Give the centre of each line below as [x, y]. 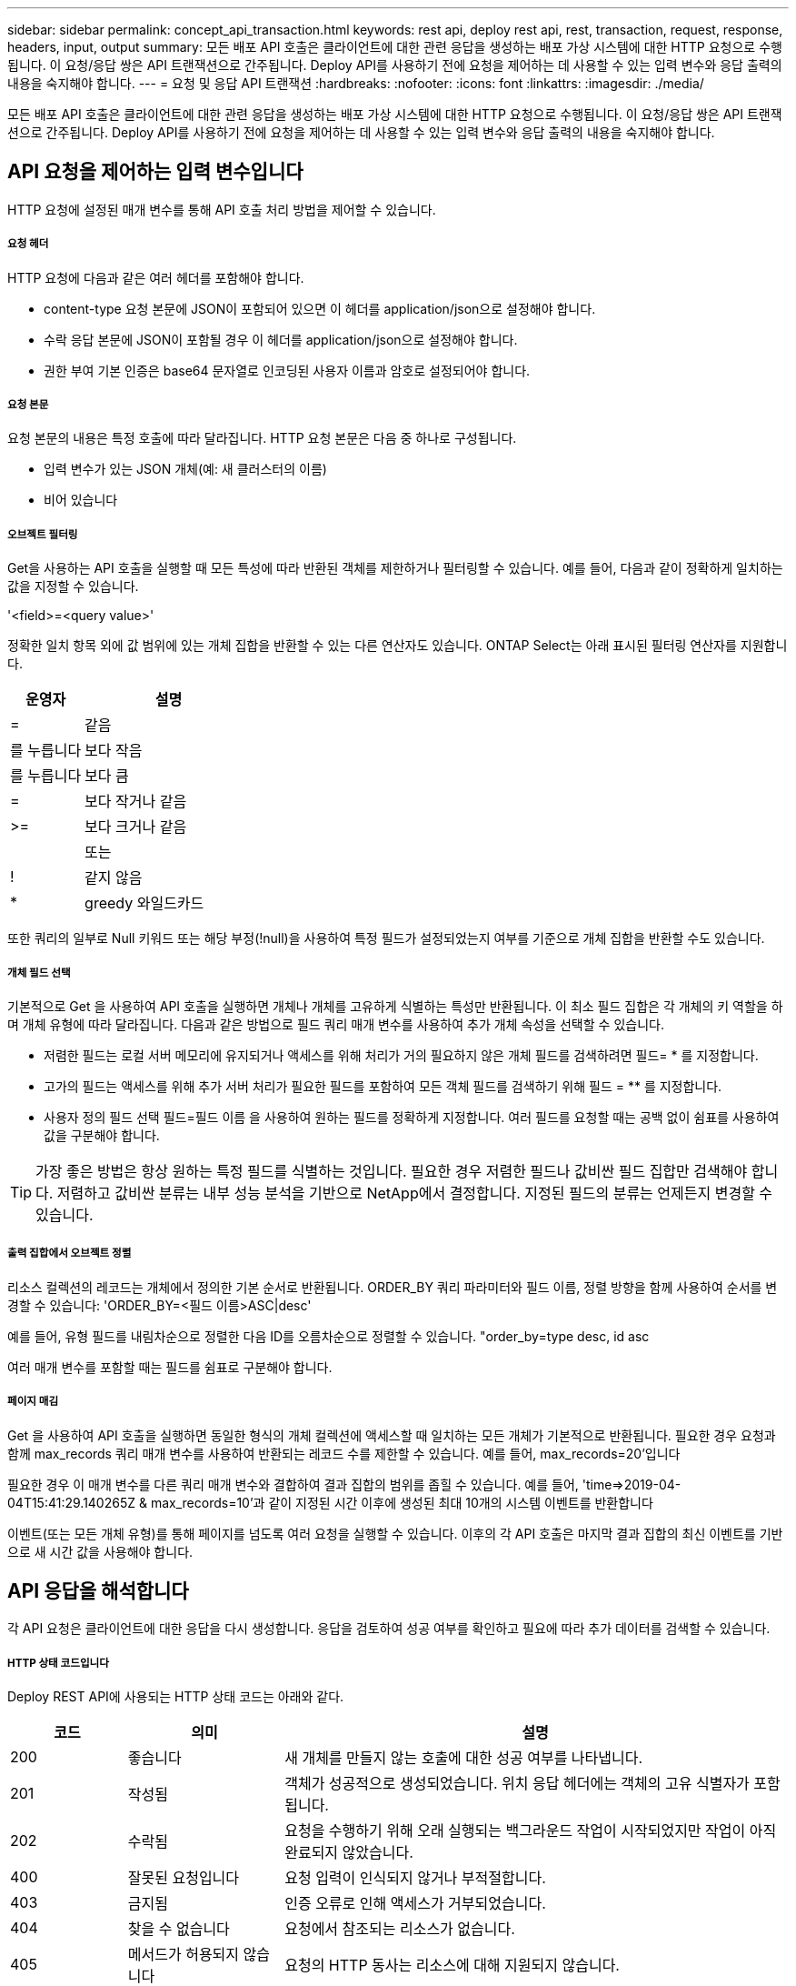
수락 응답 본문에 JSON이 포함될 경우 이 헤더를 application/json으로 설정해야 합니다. [281, 339]
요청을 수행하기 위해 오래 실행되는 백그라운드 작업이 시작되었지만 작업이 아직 [531, 1831]
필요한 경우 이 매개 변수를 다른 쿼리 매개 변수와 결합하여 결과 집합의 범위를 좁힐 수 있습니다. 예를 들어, [293, 1484]
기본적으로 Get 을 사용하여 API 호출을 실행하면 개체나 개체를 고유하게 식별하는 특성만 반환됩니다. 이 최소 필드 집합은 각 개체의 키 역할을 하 [395, 1006]
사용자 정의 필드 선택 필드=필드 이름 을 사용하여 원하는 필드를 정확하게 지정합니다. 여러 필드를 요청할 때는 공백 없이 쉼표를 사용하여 [412, 1117]
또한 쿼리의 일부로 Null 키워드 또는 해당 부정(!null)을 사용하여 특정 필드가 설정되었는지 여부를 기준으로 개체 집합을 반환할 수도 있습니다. [386, 938]
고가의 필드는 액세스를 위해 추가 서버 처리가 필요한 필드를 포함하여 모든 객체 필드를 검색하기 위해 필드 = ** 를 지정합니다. [383, 1086]
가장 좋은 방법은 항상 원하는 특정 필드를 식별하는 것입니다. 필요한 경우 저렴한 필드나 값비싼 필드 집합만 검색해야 [392, 1171]
